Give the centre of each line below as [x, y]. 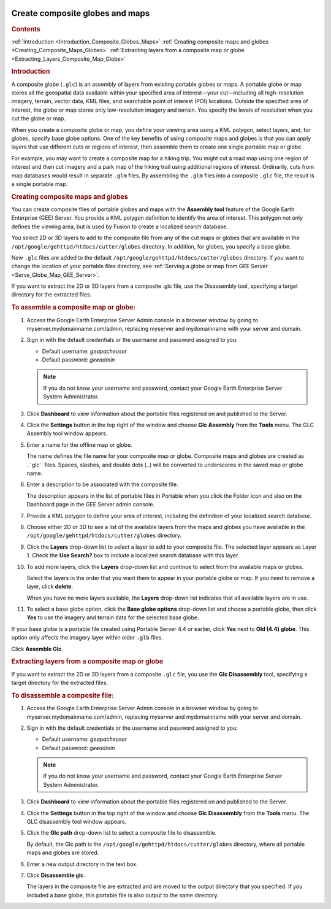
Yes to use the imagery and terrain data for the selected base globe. [113, 617]
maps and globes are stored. [63, 853]
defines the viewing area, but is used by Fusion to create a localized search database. [120, 226]
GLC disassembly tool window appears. [77, 822]
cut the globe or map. [39, 118]
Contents [26, 29]
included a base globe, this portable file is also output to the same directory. [123, 895]
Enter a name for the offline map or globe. [79, 444]
